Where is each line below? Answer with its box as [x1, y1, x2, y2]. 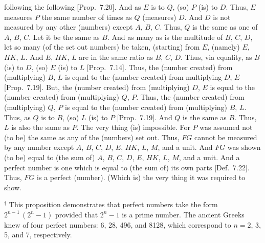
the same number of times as [41, 11, 132, 22]
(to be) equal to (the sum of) [4, 151, 95, 162]
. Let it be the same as [29, 31, 100, 42]
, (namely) [207, 41, 240, 52]
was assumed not [200, 122, 253, 132]
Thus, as [4, 112, 31, 122]
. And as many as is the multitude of [107, 31, 223, 42]
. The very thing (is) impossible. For [76, 122, 190, 132]
